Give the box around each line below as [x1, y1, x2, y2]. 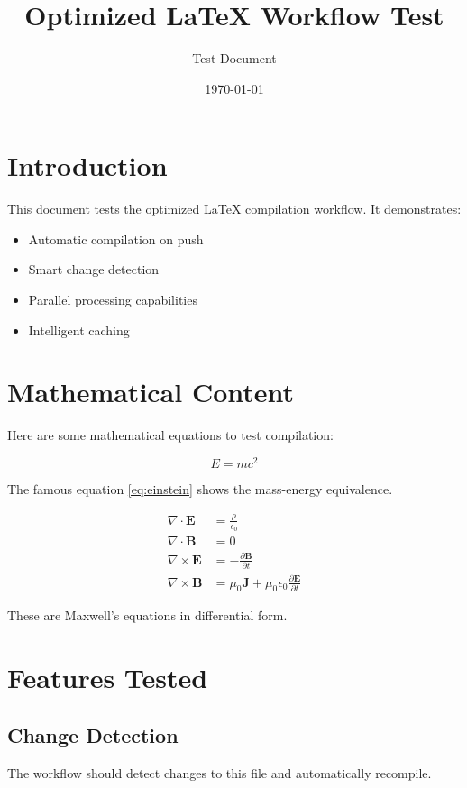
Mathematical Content [7, 373, 295, 410]
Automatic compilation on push [28, 229, 204, 248]
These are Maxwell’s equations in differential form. [7, 606, 288, 625]
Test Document [192, 49, 277, 68]
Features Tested [7, 659, 208, 696]
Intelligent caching [28, 320, 130, 339]
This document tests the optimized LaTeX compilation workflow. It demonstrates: [7, 199, 462, 218]
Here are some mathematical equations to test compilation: [7, 426, 334, 444]
